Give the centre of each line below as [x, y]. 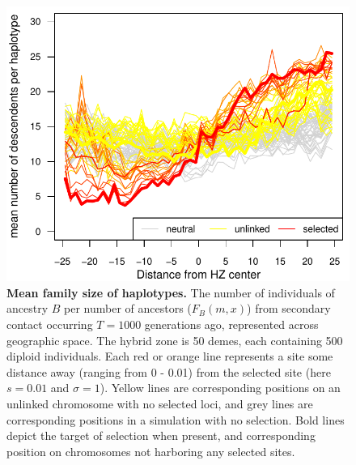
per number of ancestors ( [128, 308]
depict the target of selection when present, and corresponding [161, 435]
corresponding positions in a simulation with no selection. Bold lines [176, 419]
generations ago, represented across [231, 324]
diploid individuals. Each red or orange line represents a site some [170, 356]
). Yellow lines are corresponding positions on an [220, 388]
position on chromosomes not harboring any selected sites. [151, 451]
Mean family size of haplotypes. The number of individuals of [171, 292]
